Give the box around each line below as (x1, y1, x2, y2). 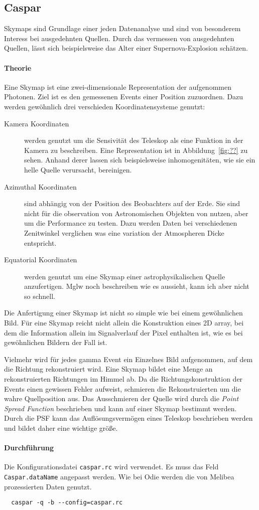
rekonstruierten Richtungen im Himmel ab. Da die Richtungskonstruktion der (4, 374, 243, 384)
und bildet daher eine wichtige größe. (4, 423, 118, 433)
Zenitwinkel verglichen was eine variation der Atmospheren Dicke (24, 227, 224, 238)
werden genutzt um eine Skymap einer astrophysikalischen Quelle (24, 271, 225, 281)
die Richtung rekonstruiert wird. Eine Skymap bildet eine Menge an (4, 364, 213, 374)
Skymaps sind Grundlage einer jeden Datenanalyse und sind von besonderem (4, 23, 241, 34)
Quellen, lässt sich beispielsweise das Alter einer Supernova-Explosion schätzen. (4, 43, 248, 53)
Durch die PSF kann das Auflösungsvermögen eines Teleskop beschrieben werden (4, 413, 253, 423)
